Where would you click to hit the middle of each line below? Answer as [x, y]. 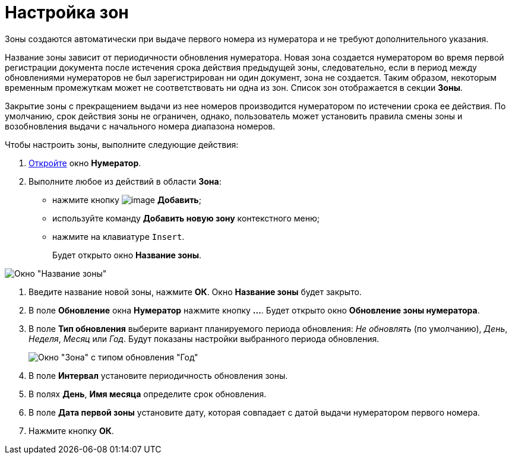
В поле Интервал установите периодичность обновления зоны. [158, 375]
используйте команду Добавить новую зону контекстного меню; [186, 218]
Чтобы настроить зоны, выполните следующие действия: [122, 144]
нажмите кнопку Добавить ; [127, 200]
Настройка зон [67, 12]
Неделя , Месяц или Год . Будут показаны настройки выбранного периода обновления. [204, 338]
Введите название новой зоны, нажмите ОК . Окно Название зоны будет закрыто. [195, 292]
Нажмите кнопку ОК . [71, 430]
